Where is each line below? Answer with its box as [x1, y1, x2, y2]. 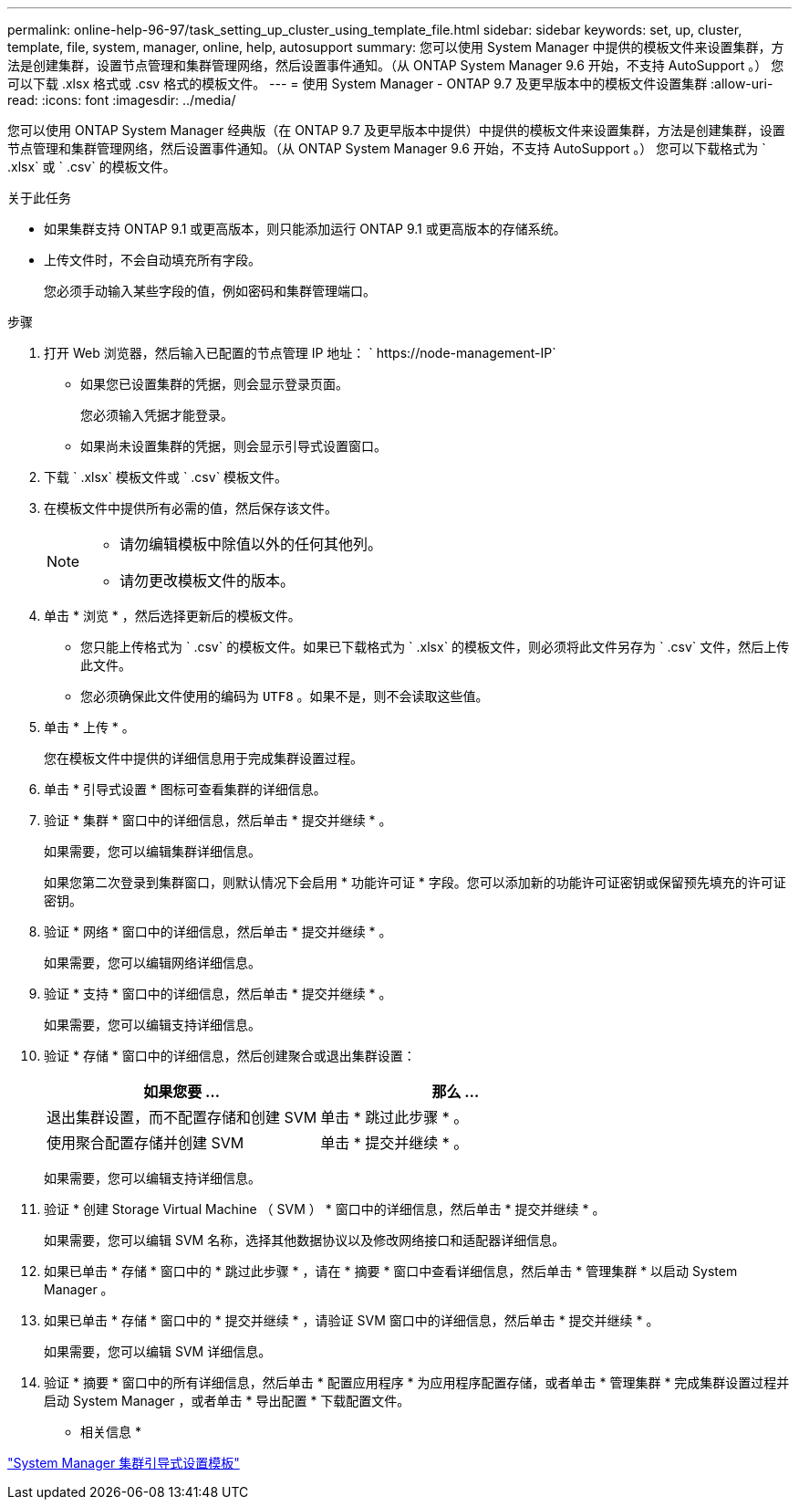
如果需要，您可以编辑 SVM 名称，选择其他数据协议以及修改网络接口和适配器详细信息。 [44, 1232, 566, 1248]
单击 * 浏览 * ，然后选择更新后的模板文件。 [44, 608, 301, 623]
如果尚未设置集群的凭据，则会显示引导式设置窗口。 [80, 438, 387, 454]
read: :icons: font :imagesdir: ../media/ [7, 92, 236, 108]
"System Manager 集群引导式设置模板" [7, 1455, 240, 1470]
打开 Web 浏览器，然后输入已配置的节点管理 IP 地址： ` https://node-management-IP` [44, 345, 556, 361]
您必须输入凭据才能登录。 [80, 407, 233, 423]
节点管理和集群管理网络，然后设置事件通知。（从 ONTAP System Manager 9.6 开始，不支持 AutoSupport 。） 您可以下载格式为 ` [7, 141, 766, 156]
